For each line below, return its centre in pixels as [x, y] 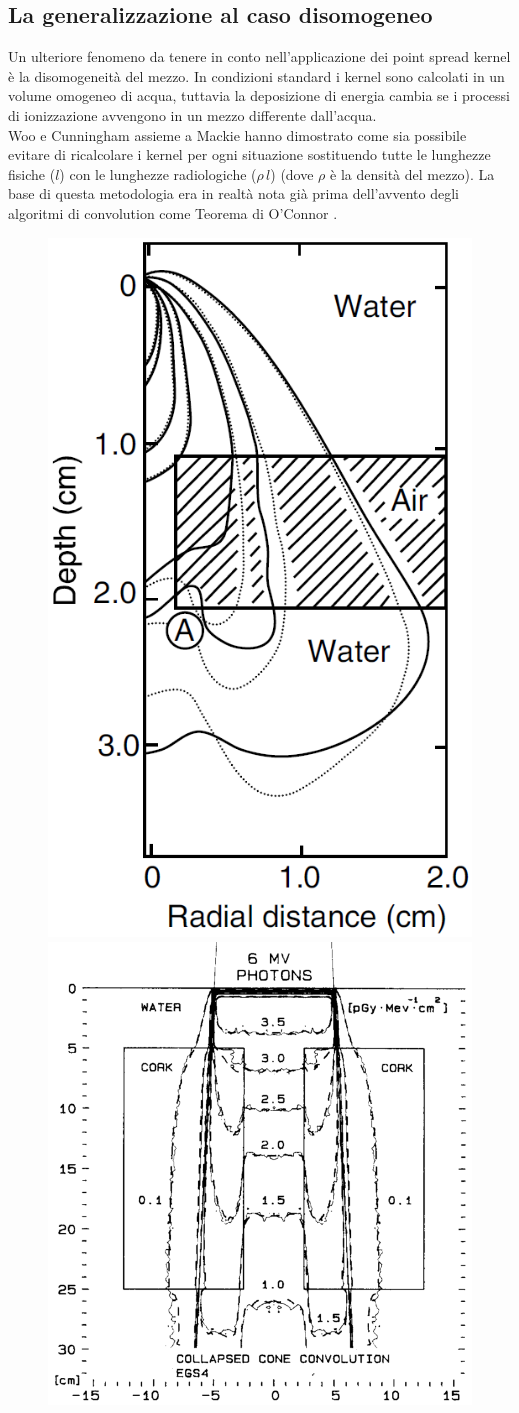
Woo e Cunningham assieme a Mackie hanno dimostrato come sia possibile [237, 134]
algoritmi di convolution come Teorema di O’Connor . [173, 212]
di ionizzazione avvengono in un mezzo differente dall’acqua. [192, 114]
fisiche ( [32, 173]
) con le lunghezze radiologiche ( [158, 173]
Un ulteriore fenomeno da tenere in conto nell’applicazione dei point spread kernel [259, 56]
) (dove [292, 173]
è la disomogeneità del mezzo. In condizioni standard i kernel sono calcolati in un [256, 75]
